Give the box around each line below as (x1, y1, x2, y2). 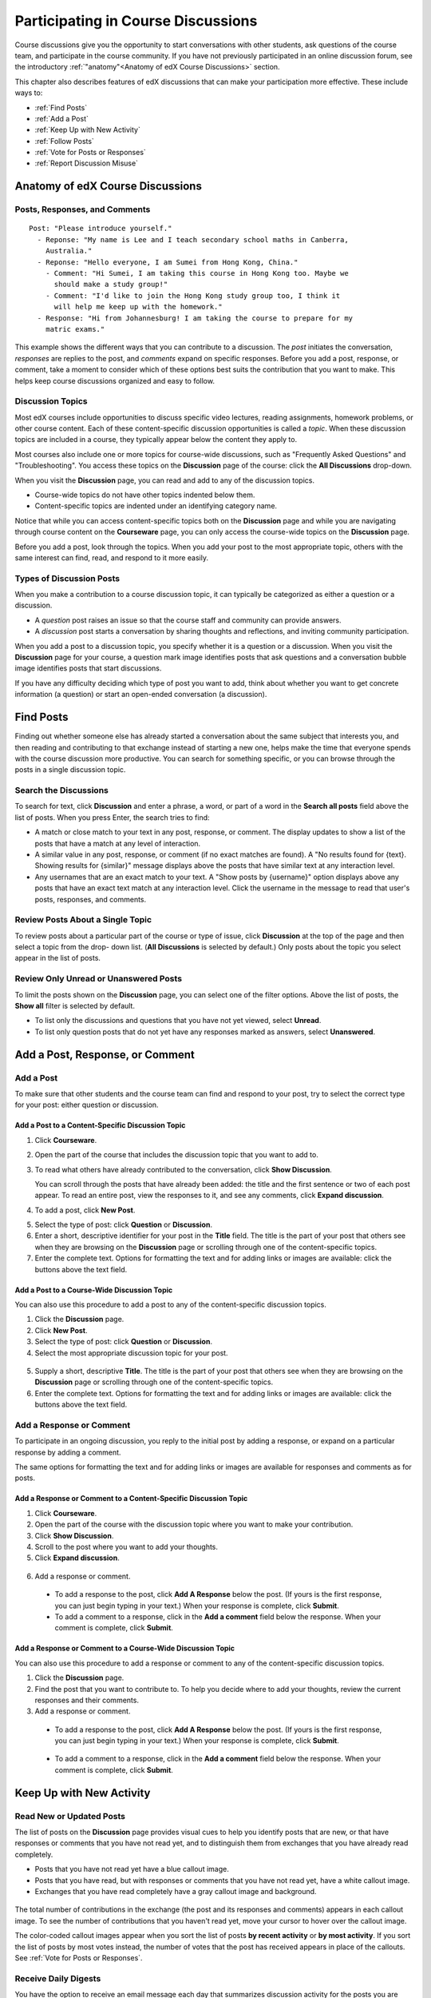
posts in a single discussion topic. (14, 765, 126, 774)
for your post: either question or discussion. (14, 1100, 159, 1110)
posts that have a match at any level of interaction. (34, 838, 201, 848)
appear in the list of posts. (14, 953, 101, 963)
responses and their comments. (34, 1695, 140, 1705)
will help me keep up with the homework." (53, 302, 223, 312)
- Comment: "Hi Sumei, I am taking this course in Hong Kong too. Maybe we (45, 269, 349, 277)
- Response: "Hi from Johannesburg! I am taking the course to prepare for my (37, 313, 354, 323)
